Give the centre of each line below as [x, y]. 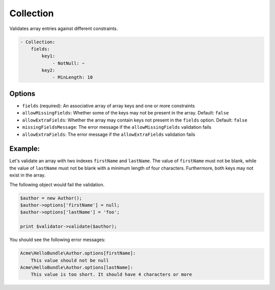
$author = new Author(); [51, 198]
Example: [25, 149]
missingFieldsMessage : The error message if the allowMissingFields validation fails [117, 127]
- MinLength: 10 [73, 77]
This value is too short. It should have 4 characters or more [112, 274]
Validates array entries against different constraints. [64, 28]
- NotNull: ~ [68, 63]
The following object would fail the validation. [57, 184]
